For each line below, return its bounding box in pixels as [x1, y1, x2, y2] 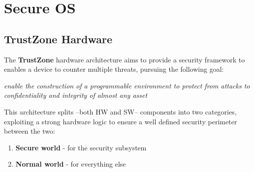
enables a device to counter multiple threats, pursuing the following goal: [4, 64, 224, 74]
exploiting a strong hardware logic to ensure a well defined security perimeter [4, 116, 237, 126]
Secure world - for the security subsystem [15, 142, 147, 152]
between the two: [4, 126, 55, 136]
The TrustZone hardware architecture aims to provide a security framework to [4, 54, 245, 64]
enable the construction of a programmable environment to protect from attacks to [4, 80, 250, 90]
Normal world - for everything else [15, 159, 126, 169]
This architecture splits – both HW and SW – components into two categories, [4, 106, 237, 116]
